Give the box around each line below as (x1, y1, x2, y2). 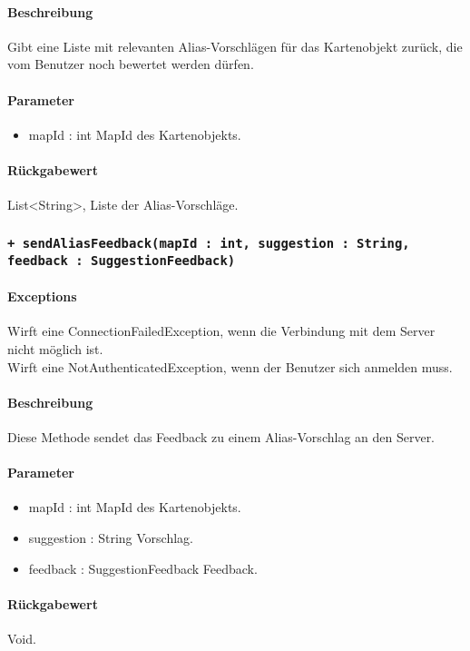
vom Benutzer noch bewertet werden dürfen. (7, 54, 254, 74)
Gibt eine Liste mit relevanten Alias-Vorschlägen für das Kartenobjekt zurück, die (7, 36, 463, 55)
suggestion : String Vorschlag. (28, 528, 193, 547)
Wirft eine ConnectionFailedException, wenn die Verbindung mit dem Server (7, 321, 436, 340)
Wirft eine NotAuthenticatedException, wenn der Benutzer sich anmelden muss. (7, 357, 453, 376)
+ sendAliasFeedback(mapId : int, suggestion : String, (7, 235, 410, 251)
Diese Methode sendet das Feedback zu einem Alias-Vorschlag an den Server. (7, 428, 436, 447)
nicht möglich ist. (7, 340, 103, 359)
